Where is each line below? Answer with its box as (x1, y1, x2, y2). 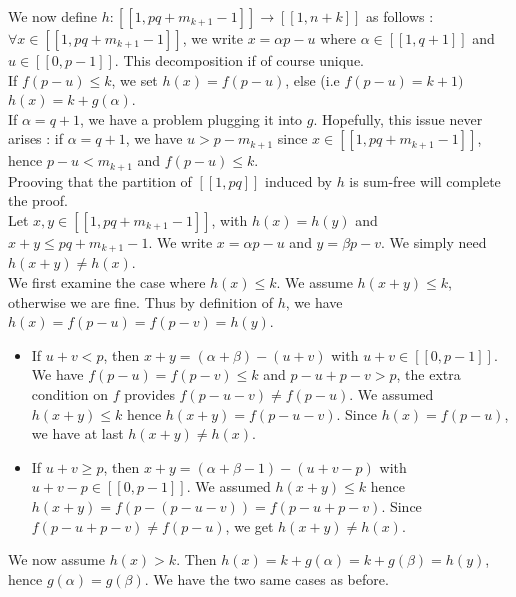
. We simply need (381, 232, 487, 253)
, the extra (396, 364, 461, 385)
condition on (31, 384, 109, 405)
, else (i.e (285, 69, 340, 90)
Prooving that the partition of (8, 170, 192, 191)
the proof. (8, 190, 68, 211)
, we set (111, 69, 158, 90)
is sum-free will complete (349, 170, 501, 191)
